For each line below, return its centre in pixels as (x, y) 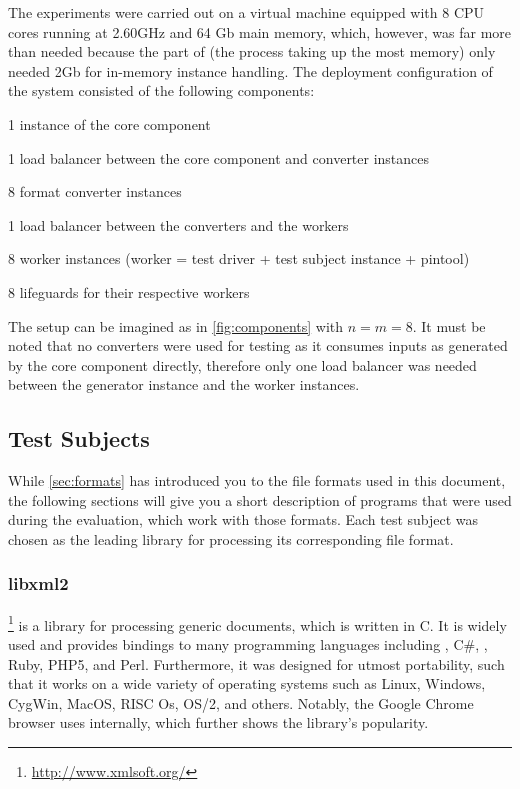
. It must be (449, 325)
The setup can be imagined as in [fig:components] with (176, 325)
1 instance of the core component (109, 123)
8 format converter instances (95, 191)
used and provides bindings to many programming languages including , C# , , (248, 643)
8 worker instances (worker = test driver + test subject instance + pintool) (239, 258)
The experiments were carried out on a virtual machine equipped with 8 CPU (246, 12)
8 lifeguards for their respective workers (129, 291)
